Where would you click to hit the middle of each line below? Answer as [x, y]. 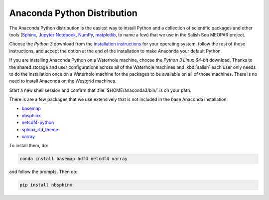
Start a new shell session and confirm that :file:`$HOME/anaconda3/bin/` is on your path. [100, 90]
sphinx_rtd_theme [40, 129]
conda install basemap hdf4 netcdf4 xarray [74, 159]
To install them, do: [29, 146]
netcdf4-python [38, 123]
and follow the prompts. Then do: [43, 172]
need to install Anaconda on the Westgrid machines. [63, 81]
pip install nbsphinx [46, 185]
